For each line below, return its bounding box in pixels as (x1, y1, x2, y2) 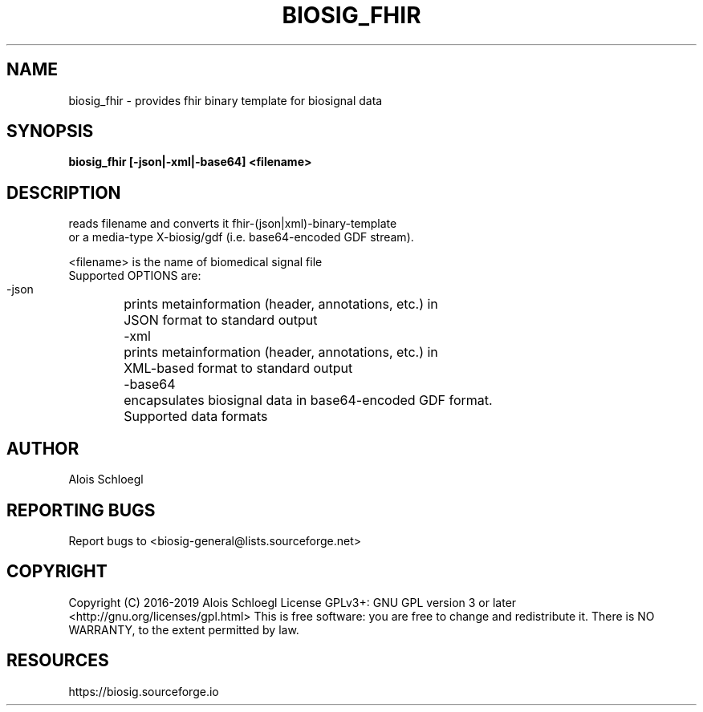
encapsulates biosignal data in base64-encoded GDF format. (124, 392, 493, 409)
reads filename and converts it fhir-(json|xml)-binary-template (68, 216, 397, 231)
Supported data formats (124, 408, 268, 425)
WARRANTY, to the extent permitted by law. (68, 622, 299, 637)
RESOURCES (6, 650, 109, 671)
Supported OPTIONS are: (68, 269, 201, 283)
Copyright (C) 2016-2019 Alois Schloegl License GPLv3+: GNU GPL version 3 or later (68, 595, 517, 609)
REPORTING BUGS (6, 500, 156, 520)
